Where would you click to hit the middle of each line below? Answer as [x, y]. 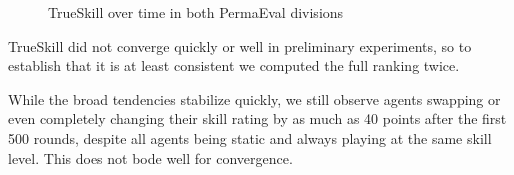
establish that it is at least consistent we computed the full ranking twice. [234, 65]
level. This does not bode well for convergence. [150, 157]
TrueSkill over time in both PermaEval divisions [196, 12]
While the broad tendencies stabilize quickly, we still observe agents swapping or [254, 98]
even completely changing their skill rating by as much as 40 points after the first [257, 118]
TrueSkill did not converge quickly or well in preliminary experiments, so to [240, 45]
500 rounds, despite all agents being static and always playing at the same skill [250, 137]
